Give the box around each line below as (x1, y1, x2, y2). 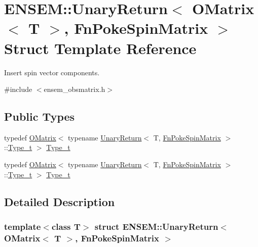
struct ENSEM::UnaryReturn (94, 220, 218, 232)
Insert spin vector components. (4, 67, 100, 77)
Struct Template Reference (4, 37, 197, 58)
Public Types (4, 109, 75, 124)
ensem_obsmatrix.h (44, 84, 105, 94)
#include (4, 84, 32, 94)
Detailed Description (4, 193, 115, 209)
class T (51, 220, 81, 232)
